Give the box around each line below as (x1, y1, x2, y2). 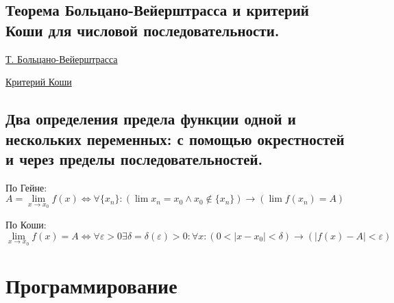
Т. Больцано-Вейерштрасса (5, 51, 118, 66)
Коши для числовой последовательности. (5, 19, 280, 40)
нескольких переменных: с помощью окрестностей (5, 128, 345, 149)
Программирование (5, 272, 177, 300)
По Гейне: (5, 180, 47, 194)
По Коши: (5, 217, 47, 231)
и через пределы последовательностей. (5, 148, 263, 169)
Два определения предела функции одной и (5, 108, 296, 129)
